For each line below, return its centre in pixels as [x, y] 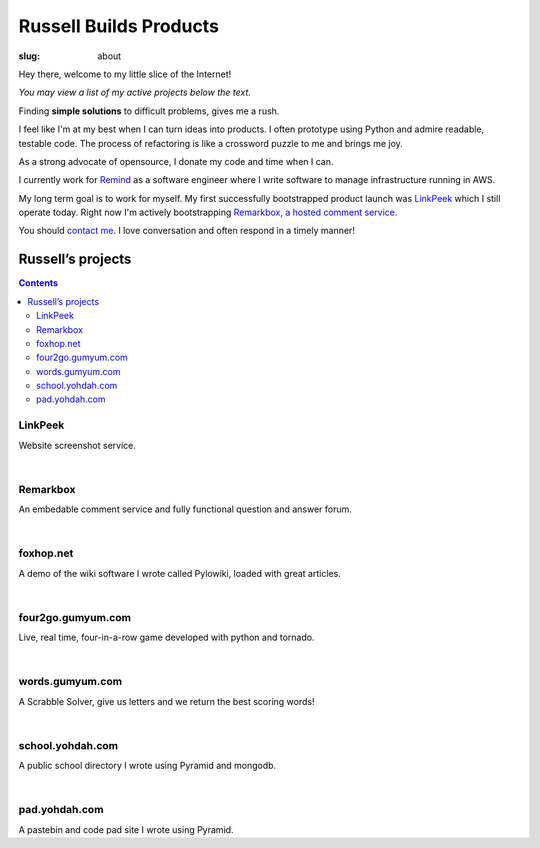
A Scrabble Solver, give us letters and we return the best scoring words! [166, 701]
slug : [29, 56]
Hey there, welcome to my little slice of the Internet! [125, 74]
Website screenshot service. [77, 445]
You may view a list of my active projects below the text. [135, 92]
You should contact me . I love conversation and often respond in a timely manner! [186, 231]
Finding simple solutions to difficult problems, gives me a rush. [149, 111]
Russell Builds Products [119, 26]
